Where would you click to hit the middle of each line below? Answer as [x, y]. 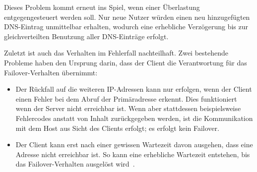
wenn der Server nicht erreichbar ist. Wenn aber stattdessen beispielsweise [128, 108]
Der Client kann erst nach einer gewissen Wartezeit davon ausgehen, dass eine [134, 144]
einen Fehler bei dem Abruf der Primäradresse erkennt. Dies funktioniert [126, 98]
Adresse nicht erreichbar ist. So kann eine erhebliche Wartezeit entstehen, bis [133, 154]
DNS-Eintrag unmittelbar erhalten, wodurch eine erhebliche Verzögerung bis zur [126, 27]
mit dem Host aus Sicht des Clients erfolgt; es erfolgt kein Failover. [117, 128]
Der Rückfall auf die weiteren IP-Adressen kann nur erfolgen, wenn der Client [134, 89]
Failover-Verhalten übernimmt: [51, 72]
